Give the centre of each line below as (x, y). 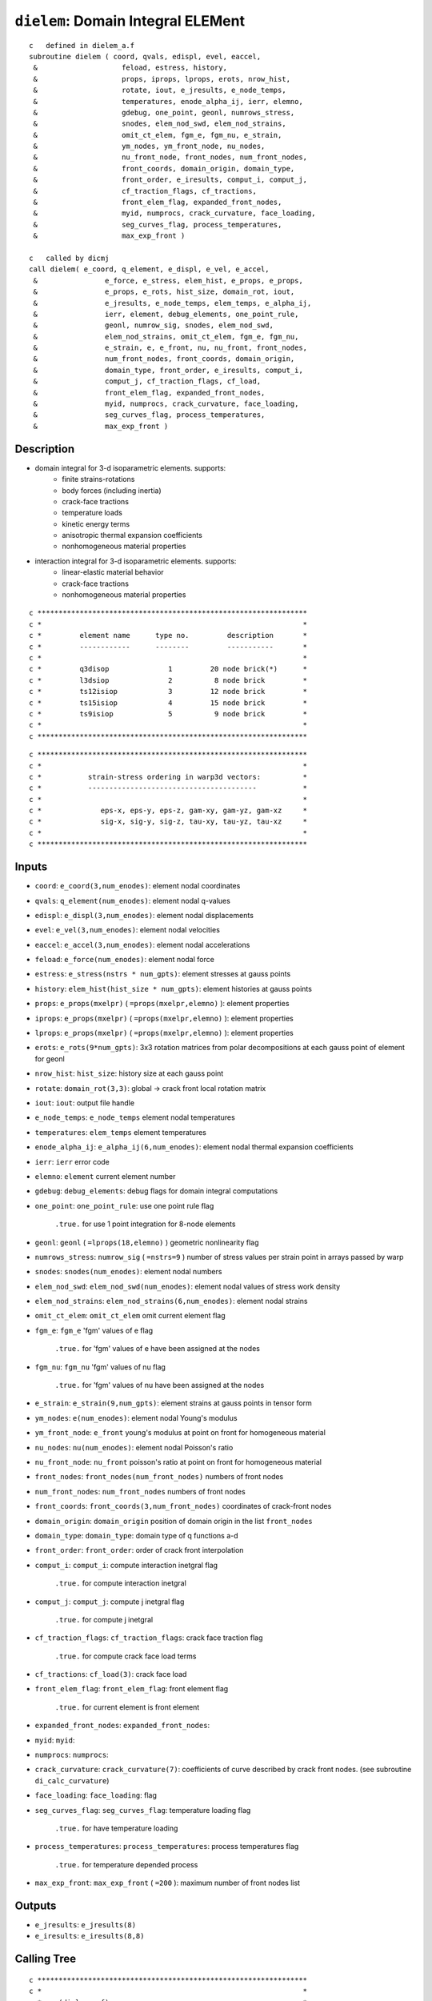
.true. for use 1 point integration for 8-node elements (145, 1224)
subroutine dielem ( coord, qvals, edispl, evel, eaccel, (145, 56)
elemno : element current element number (105, 1176)
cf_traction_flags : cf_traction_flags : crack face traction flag (149, 1638)
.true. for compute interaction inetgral (121, 1583)
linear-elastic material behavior (113, 572)
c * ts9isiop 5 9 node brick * (168, 714)
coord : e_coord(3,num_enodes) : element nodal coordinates (138, 886)
